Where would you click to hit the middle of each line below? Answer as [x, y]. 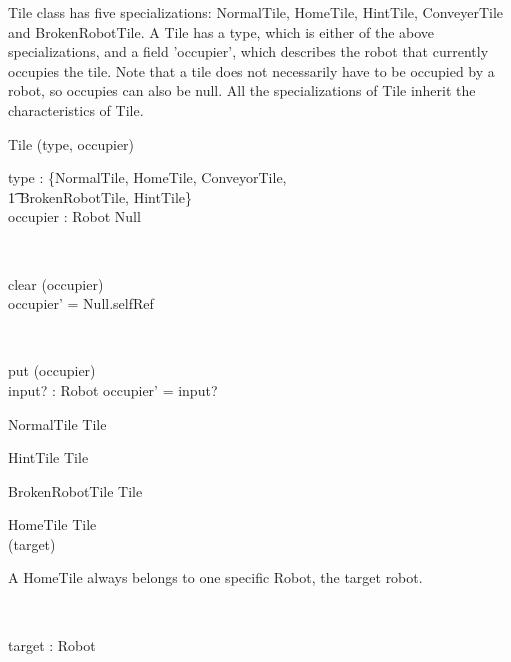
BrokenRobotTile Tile [75, 490]
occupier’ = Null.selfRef [81, 303]
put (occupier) [52, 370]
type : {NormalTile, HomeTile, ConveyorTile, [147, 177]
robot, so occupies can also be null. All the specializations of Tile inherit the [242, 90]
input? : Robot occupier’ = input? [113, 389]
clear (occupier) [56, 283]
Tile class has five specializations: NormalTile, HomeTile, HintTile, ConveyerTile [256, 12]
